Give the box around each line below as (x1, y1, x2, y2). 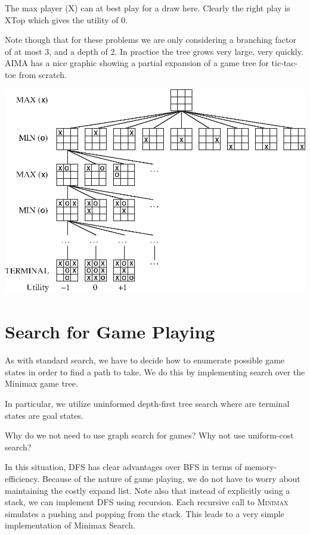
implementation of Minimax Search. (5, 519, 136, 531)
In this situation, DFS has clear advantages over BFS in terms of (5, 461, 242, 473)
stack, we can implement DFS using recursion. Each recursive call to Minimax (5, 496, 289, 508)
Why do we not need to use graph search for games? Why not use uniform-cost (5, 429, 294, 441)
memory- (244, 461, 277, 473)
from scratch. (18, 68, 67, 80)
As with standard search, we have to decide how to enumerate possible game (5, 354, 285, 366)
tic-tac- (271, 57, 298, 69)
